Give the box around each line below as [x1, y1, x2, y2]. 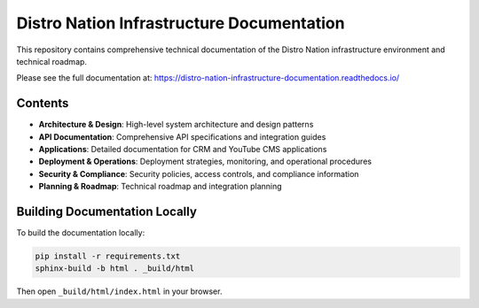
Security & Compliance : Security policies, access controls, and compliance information [38, 168, 359, 179]
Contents [16, 96, 69, 111]
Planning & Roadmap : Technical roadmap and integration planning [38, 181, 283, 192]
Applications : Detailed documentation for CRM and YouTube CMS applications [38, 144, 327, 155]
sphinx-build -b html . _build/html [35, 264, 195, 273]
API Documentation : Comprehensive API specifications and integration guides [38, 131, 326, 142]
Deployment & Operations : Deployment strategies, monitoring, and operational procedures [38, 156, 373, 167]
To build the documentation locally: [16, 227, 145, 238]
